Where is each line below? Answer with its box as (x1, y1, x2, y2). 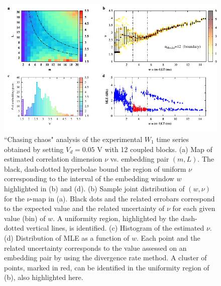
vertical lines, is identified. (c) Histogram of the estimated (26, 223, 204, 233)
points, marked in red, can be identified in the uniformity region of (4, 262, 209, 272)
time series (156, 133, 189, 144)
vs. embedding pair (110, 154, 169, 164)
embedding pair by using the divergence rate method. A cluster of (4, 252, 207, 263)
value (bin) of (4, 212, 46, 223)
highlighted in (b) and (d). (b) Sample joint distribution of (4, 183, 185, 193)
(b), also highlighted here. (4, 272, 83, 282)
